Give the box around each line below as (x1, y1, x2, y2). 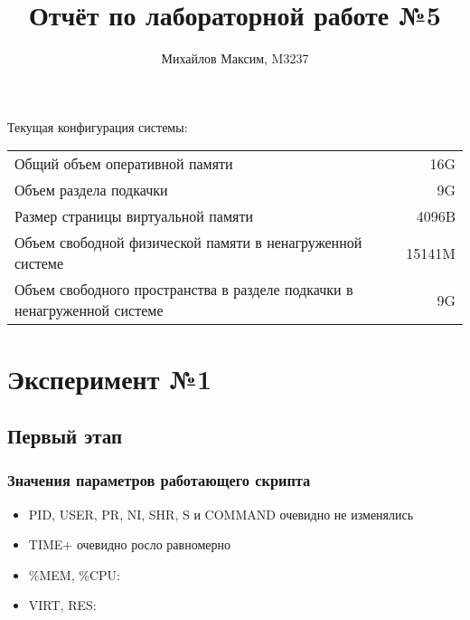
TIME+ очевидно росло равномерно (28, 535, 230, 554)
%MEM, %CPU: (28, 565, 120, 584)
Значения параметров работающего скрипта (7, 469, 311, 491)
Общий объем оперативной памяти (14, 153, 233, 175)
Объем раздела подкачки (14, 179, 168, 201)
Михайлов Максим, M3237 (161, 49, 309, 68)
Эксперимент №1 (7, 359, 212, 396)
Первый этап (7, 422, 123, 450)
